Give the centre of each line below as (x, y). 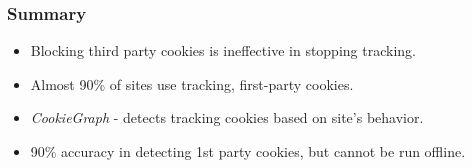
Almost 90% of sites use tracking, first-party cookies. (192, 83)
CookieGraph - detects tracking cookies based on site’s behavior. (227, 117)
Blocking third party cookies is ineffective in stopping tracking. (223, 50)
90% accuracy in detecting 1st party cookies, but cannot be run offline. (248, 151)
